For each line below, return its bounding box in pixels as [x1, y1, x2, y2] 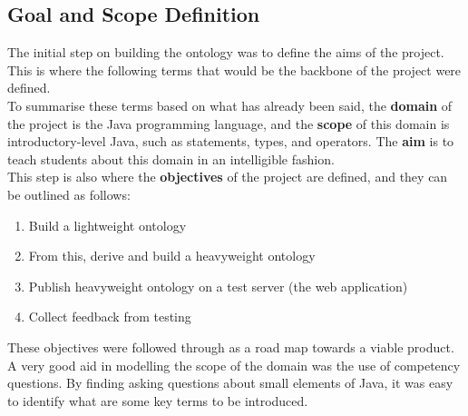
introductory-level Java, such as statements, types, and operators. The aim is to [7, 132, 454, 151]
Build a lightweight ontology [28, 215, 187, 234]
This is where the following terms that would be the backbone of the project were [7, 60, 462, 79]
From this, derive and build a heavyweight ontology [28, 246, 316, 265]
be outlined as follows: [7, 184, 131, 203]
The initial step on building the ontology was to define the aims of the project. [7, 43, 444, 62]
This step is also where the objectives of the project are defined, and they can [7, 167, 448, 186]
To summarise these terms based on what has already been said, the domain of [7, 95, 453, 114]
